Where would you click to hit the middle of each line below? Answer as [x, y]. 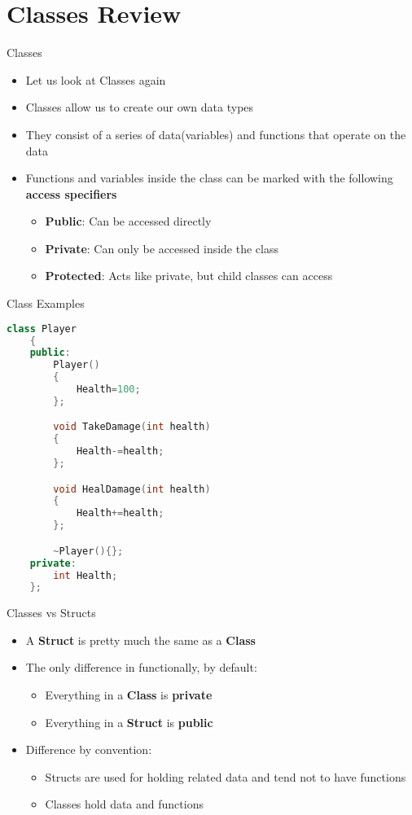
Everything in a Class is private [129, 695]
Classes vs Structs [51, 613]
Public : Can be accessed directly [128, 221]
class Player [42, 329]
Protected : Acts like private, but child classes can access [189, 276]
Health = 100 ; [108, 390]
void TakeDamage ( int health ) [132, 427]
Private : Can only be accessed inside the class [162, 248]
